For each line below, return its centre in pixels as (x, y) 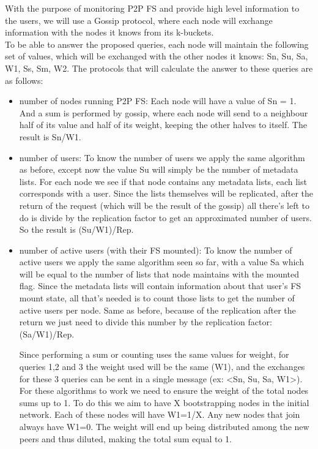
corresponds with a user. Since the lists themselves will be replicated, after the (166, 193)
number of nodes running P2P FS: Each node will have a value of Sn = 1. (158, 101)
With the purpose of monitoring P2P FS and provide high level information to (152, 8)
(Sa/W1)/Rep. (47, 334)
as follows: (24, 80)
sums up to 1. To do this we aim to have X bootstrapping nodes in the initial (164, 402)
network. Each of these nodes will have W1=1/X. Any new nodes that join (160, 414)
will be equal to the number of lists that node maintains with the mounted (159, 274)
